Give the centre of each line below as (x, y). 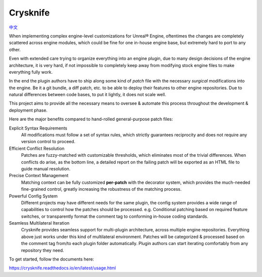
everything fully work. (31, 72)
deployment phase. (28, 110)
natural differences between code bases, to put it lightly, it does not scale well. (88, 95)
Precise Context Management (39, 176)
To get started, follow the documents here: (51, 259)
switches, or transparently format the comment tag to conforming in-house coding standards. (115, 216)
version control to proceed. (48, 142)
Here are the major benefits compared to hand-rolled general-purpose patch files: (91, 119)
